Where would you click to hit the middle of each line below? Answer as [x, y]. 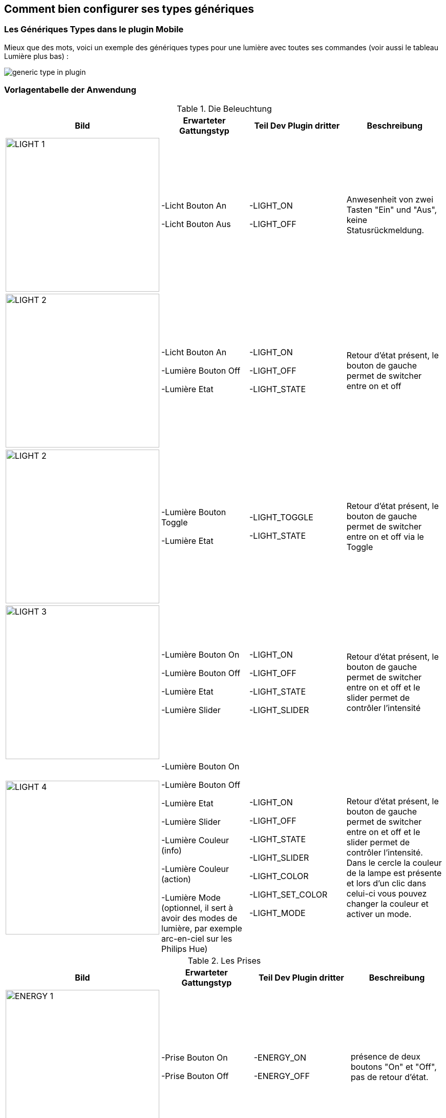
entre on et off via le [385, 536]
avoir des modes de [199, 918]
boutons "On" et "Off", [394, 1066]
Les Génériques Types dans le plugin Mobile [94, 29]
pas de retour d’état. [390, 1077]
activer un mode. [379, 914]
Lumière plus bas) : [36, 56]
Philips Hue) [185, 949]
